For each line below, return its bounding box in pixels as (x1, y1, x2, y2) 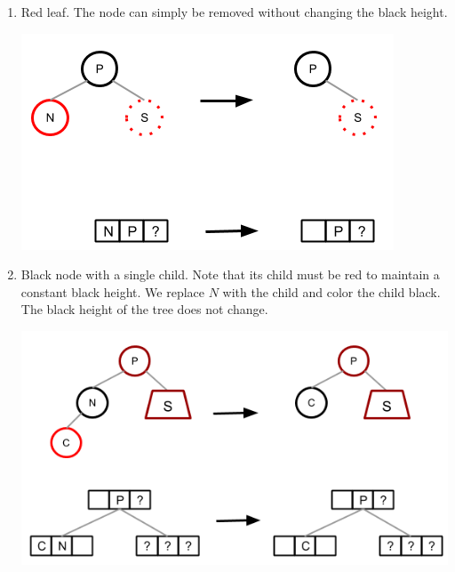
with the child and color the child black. (222, 282, 441, 301)
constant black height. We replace (20, 282, 205, 301)
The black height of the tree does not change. (20, 300, 268, 318)
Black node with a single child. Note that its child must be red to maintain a (20, 265, 440, 284)
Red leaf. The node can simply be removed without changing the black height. (20, 3, 448, 20)
